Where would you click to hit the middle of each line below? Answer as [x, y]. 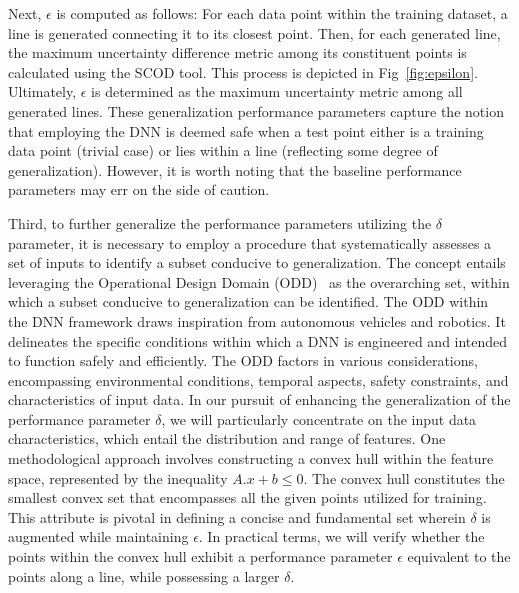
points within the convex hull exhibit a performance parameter [200, 556]
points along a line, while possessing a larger [144, 575]
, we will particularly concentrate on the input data [319, 418]
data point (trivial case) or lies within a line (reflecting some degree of [223, 150]
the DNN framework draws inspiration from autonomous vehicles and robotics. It [257, 320]
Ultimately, [42, 91]
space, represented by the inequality [118, 477]
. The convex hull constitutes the [404, 477]
